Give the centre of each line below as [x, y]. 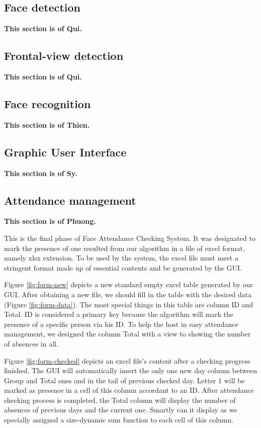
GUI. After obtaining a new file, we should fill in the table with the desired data [128, 294]
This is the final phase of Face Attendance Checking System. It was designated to [130, 238]
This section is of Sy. [41, 173]
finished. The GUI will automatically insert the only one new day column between [131, 370]
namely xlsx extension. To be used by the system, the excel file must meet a [121, 258]
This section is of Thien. [47, 124]
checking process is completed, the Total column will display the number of [120, 400]
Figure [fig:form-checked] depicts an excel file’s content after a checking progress [127, 360]
